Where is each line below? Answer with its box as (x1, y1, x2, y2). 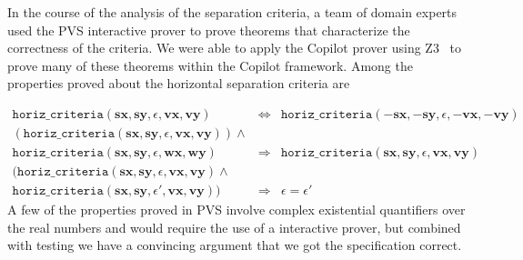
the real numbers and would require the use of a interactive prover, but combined (7, 217, 461, 236)
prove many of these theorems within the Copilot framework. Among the (7, 55, 413, 75)
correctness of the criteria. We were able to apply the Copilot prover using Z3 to (7, 38, 462, 57)
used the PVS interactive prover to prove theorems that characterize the (7, 20, 410, 39)
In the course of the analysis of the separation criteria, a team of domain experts (7, 3, 458, 21)
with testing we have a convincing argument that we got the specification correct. (7, 235, 462, 255)
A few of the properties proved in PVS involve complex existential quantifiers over (7, 200, 466, 219)
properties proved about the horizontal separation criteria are (7, 74, 350, 93)
